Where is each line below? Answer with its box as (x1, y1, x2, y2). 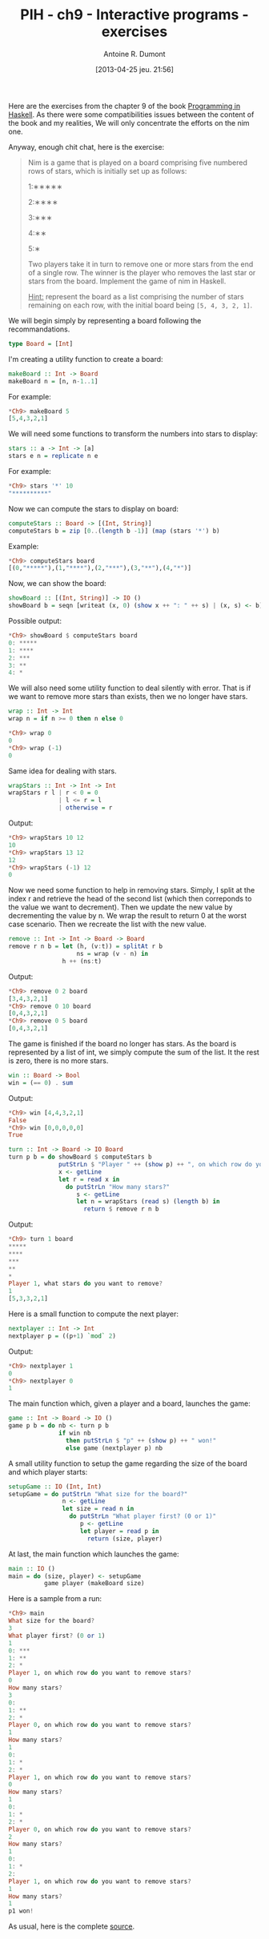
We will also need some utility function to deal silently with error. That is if (8, 683, 251, 693)
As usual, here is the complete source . (8, 1921, 135, 1931)
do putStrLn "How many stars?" (65, 1182, 171, 1190)
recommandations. (8, 324, 70, 334)
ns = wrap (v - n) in (76, 950, 149, 958)
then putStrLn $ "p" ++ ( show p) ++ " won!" (65, 1436, 217, 1444)
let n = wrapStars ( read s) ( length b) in (76, 1198, 220, 1206)
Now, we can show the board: (8, 579, 106, 588)
